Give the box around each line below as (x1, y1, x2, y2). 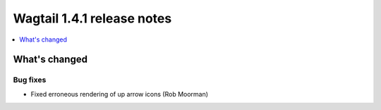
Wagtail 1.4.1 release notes (13, 11, 172, 26)
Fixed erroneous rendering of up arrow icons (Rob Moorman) (30, 90, 208, 98)
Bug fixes (13, 75, 47, 85)
